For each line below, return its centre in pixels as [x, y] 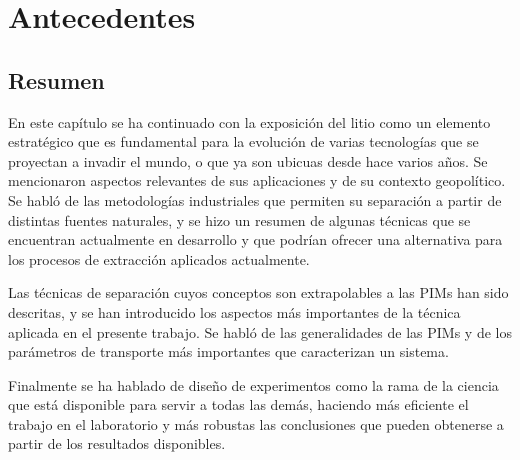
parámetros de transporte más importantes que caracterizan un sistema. [228, 351]
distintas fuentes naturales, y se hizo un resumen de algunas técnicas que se [239, 219]
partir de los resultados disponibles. [117, 443]
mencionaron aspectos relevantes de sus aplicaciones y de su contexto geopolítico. [257, 180]
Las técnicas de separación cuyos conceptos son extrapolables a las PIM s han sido [258, 292]
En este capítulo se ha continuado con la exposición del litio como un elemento [249, 121]
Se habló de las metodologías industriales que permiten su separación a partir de [255, 199]
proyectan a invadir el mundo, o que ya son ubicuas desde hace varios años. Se [248, 160]
